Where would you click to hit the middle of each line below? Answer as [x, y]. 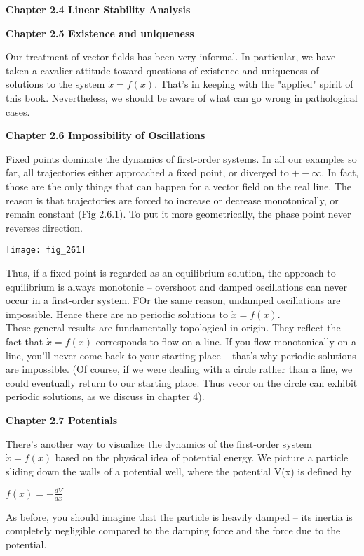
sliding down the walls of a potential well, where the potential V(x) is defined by [179, 471]
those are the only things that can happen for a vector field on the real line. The [179, 186]
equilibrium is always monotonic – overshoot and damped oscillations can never [177, 286]
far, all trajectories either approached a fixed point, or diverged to [147, 172]
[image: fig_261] [46, 250]
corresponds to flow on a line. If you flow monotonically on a [226, 341]
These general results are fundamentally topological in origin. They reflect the [173, 327]
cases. [18, 111]
